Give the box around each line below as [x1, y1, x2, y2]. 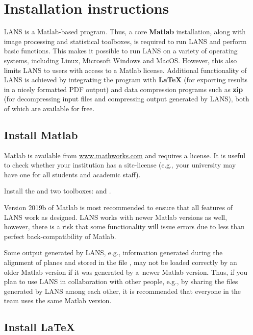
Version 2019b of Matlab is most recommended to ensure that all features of [4, 202, 233, 213]
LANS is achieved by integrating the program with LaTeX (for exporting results [4, 74, 248, 85]
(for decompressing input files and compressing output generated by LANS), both [4, 94, 250, 104]
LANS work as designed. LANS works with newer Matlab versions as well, [4, 212, 227, 222]
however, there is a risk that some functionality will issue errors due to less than [4, 221, 245, 232]
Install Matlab [4, 127, 78, 142]
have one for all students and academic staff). [4, 169, 141, 179]
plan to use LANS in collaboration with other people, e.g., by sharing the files [4, 276, 238, 287]
